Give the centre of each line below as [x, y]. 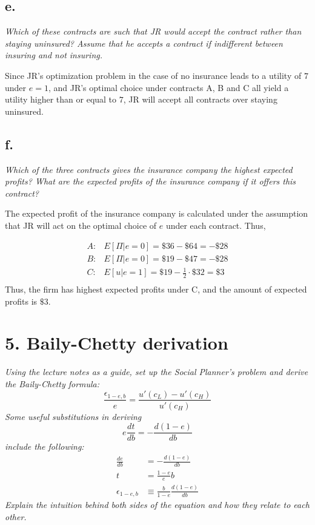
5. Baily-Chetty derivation [117, 343]
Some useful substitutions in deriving [73, 416]
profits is [21, 301]
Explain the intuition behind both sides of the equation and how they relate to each [157, 505]
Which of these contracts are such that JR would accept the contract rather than [153, 31]
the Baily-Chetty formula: [52, 383]
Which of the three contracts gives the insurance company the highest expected [149, 169]
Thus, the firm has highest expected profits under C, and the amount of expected [156, 289]
